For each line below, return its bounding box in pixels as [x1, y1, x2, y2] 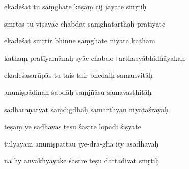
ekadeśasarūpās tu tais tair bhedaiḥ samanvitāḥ [4, 69, 153, 80]
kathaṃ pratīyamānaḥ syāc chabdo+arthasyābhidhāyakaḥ [4, 52, 185, 63]
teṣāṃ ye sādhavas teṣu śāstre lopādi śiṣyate [4, 121, 141, 132]
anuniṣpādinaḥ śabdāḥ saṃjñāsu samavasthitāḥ [4, 86, 152, 97]
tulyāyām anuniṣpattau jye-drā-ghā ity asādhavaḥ [4, 138, 159, 149]
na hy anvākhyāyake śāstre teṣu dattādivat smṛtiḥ [4, 155, 159, 166]
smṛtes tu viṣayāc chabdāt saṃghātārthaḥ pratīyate [4, 18, 166, 29]
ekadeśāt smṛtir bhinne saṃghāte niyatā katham [4, 35, 155, 46]
